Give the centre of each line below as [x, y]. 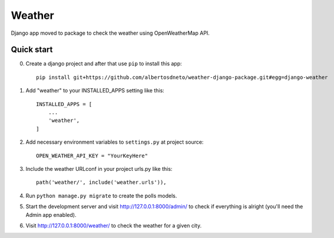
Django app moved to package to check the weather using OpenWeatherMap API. [110, 33]
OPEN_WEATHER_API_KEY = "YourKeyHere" [92, 156]
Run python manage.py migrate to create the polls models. [101, 196]
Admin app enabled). [51, 214]
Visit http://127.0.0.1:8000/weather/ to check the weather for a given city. [114, 225]
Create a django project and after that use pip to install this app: [104, 64]
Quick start [32, 50]
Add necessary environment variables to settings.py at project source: [115, 142]
